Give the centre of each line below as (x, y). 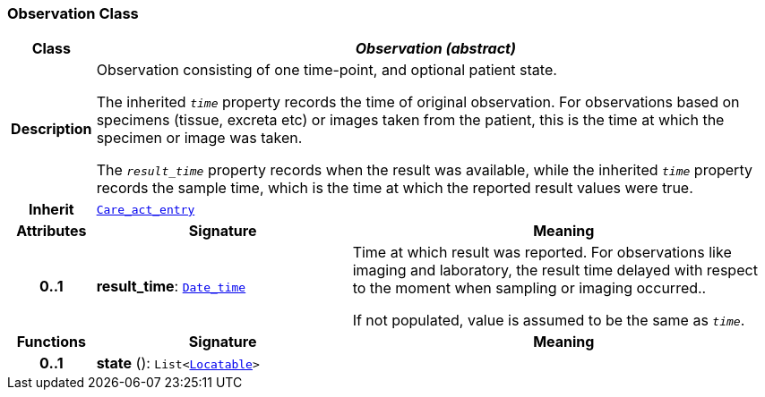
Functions (51, 342)
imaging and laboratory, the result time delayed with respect (555, 270)
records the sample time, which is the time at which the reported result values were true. (395, 188)
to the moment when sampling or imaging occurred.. (529, 288)
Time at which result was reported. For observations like (542, 253)
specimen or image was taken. (199, 138)
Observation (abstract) (435, 49)
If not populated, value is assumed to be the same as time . (549, 321)
